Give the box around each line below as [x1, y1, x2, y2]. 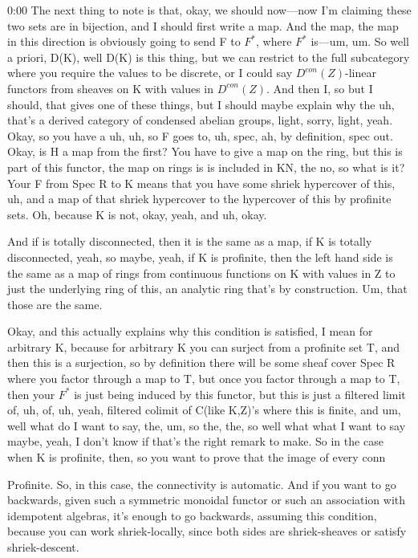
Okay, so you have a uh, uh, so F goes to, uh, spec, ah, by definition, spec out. [7, 127, 393, 144]
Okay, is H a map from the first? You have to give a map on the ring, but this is [7, 143, 403, 160]
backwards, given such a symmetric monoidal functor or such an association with [7, 491, 406, 508]
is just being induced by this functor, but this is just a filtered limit [74, 385, 406, 402]
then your [7, 385, 55, 402]
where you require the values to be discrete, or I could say [7, 64, 293, 81]
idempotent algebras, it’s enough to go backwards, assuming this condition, [7, 507, 377, 523]
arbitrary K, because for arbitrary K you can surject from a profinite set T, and [7, 338, 400, 355]
